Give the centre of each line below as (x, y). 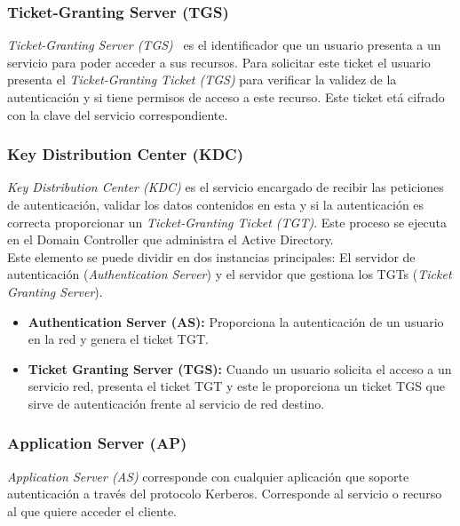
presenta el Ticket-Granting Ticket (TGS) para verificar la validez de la (202, 80)
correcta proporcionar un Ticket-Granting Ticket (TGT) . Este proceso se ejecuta (227, 222)
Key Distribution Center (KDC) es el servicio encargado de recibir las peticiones (226, 187)
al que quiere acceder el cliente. (92, 510)
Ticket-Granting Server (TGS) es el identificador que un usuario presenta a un (224, 45)
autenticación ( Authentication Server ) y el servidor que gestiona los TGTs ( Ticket (230, 274)
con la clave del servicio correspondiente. (118, 114)
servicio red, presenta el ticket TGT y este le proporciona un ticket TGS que (236, 386)
